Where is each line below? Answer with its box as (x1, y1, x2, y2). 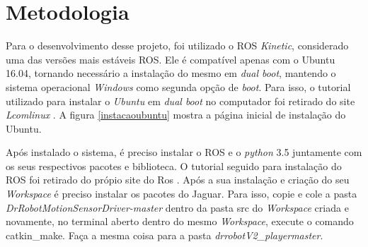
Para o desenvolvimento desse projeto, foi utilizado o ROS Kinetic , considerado (6, 38, 349, 53)
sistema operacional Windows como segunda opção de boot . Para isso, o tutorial (6, 79, 351, 94)
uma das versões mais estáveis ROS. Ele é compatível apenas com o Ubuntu (6, 52, 335, 66)
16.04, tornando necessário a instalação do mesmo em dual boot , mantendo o (6, 66, 336, 80)
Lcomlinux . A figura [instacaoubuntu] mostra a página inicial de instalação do (6, 107, 346, 122)
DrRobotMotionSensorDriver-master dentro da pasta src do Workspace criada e (6, 200, 349, 215)
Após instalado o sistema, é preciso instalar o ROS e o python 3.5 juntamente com (6, 145, 362, 159)
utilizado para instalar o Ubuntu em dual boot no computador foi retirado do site (6, 93, 355, 108)
